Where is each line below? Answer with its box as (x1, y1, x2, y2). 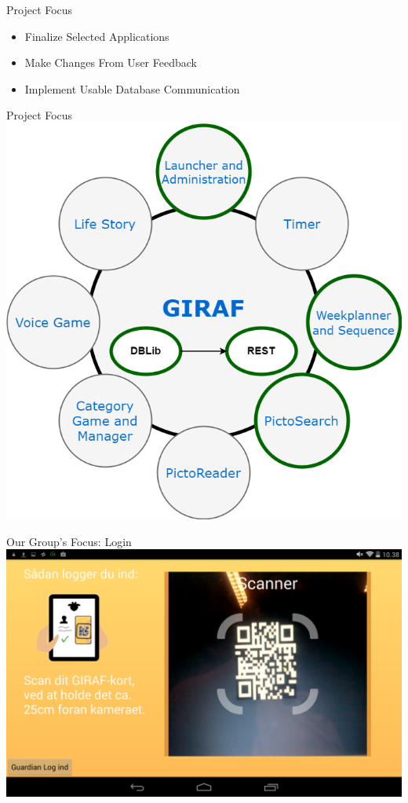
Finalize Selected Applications (24, 27, 169, 44)
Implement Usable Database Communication (24, 80, 240, 97)
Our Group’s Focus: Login (6, 533, 132, 549)
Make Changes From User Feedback (24, 54, 197, 71)
